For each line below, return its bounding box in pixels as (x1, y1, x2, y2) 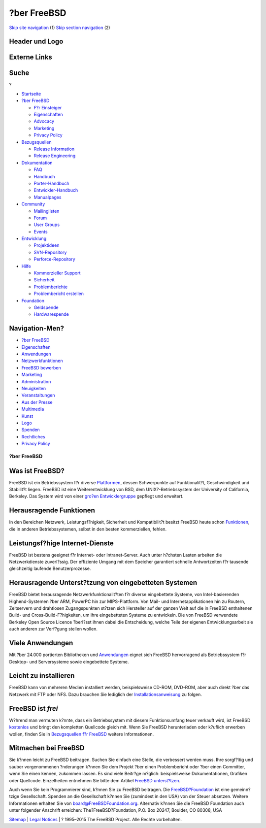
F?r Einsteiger (33, 104, 62, 110)
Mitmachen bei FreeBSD (9, 744, 85, 752)
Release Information (33, 146, 75, 152)
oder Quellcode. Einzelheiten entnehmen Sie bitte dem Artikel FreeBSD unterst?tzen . (9, 777, 181, 783)
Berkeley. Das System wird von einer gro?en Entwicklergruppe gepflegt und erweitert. (9, 493, 184, 499)
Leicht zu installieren (9, 671, 75, 680)
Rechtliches (21, 433, 45, 439)
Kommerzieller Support (33, 270, 81, 276)
